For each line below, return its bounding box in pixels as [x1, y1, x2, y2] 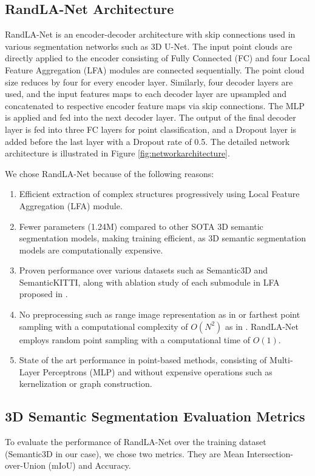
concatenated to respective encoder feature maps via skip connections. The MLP [5, 99, 305, 112]
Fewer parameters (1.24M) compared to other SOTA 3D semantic [19, 220, 263, 232]
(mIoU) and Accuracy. [48, 459, 131, 472]
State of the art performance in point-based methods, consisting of [19, 354, 267, 366]
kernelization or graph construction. [19, 377, 152, 390]
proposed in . [19, 287, 68, 300]
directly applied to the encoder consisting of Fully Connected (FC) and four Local [5, 52, 310, 64]
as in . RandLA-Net [225, 320, 299, 332]
